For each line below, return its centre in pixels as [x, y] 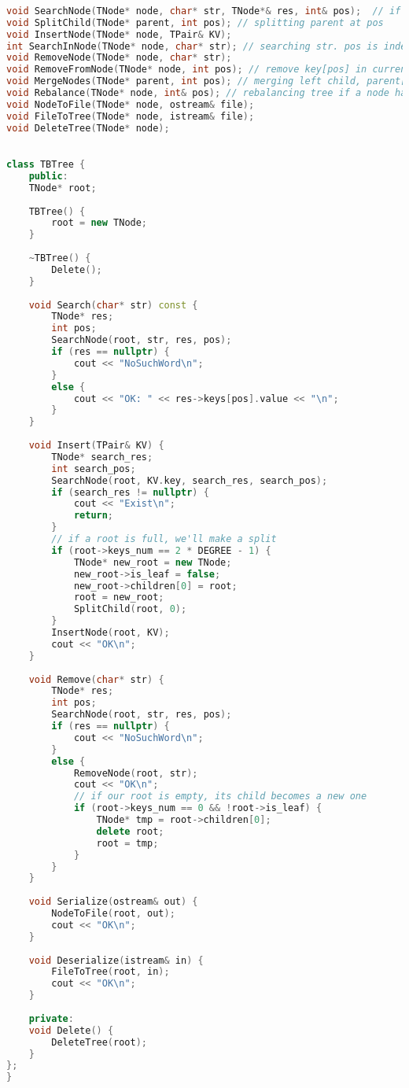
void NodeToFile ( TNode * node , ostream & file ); [131, 104]
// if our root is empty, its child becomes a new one [220, 797]
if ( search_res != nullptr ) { [130, 492]
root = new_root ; [119, 597]
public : [48, 176]
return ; [94, 516]
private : [51, 1018]
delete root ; [130, 831]
